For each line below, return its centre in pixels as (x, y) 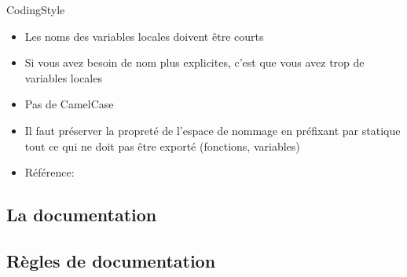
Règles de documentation (111, 260)
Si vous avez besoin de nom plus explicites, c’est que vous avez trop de (194, 62)
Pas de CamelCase (69, 104)
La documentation (82, 215)
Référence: (49, 172)
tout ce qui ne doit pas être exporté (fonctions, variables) (162, 146)
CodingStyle (36, 9)
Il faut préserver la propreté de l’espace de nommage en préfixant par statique (213, 130)
